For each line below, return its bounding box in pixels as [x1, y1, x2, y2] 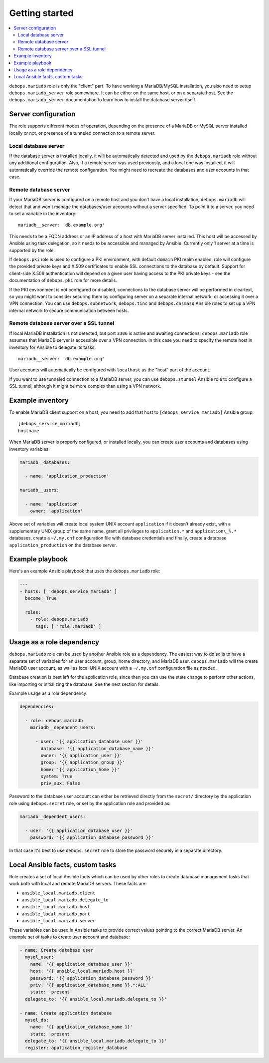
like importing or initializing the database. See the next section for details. [9, 681, 160, 687]
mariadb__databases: [19, 459, 70, 465]
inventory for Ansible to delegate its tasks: [9, 344, 96, 350]
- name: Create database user [19, 947, 94, 953]
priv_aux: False [40, 781, 81, 786]
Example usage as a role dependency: [9, 690, 88, 696]
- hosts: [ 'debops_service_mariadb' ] [19, 588, 117, 594]
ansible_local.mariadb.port [21, 911, 91, 917]
